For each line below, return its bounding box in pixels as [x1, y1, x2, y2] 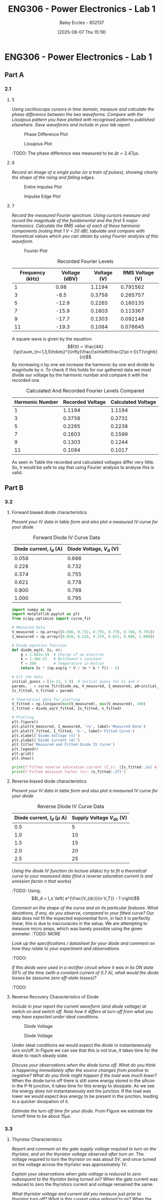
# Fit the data [11, 674, 43, 679]
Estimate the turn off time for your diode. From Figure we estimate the [11, 1108, 153, 1114]
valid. [11, 469, 23, 475]
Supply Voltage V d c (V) [71, 814, 128, 822]
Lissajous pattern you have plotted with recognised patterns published [11, 116, 155, 122]
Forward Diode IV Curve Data [33, 534, 100, 541]
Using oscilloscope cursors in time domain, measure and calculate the [11, 106, 155, 112]
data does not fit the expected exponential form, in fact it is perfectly [11, 915, 150, 921]
